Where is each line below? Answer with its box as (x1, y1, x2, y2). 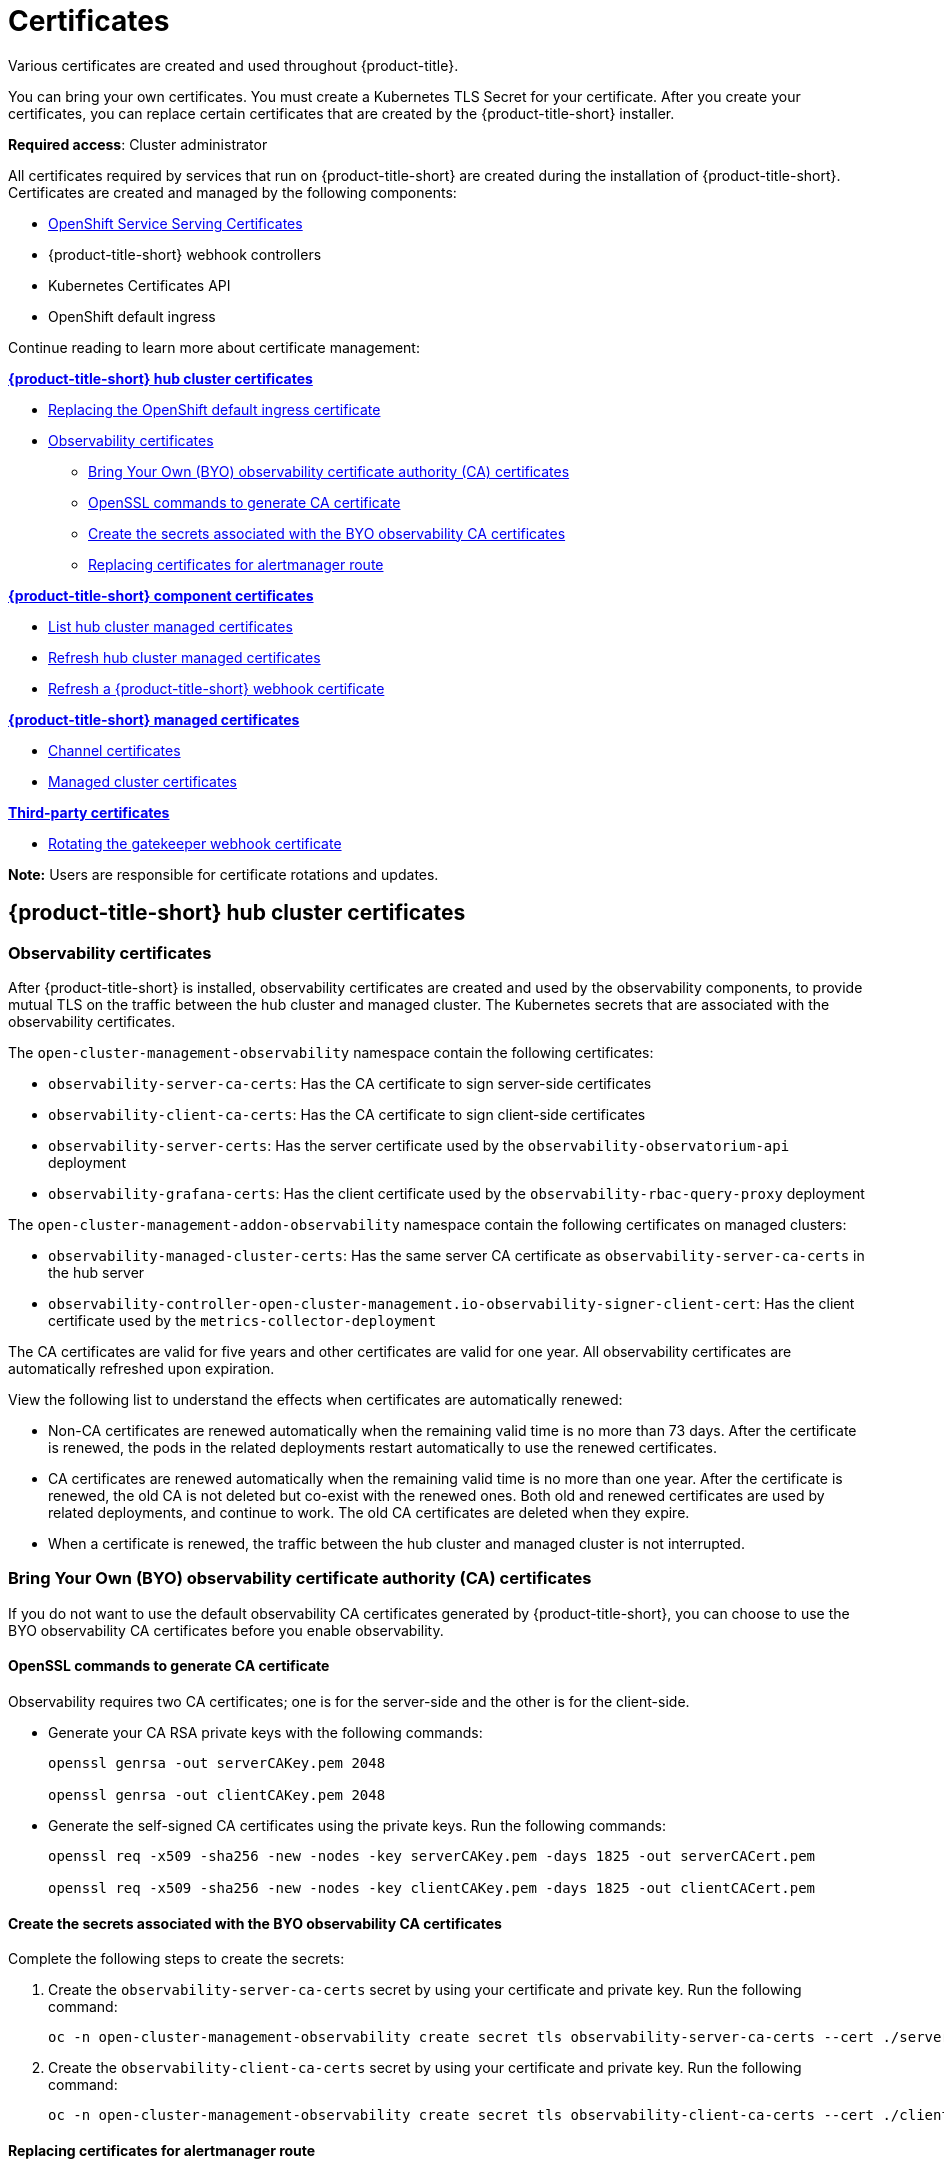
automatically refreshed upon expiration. (8, 1359, 275, 1377)
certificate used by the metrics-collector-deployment (48, 1311, 437, 1329)
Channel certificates (48, 741, 181, 759)
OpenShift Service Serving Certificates (48, 214, 303, 232)
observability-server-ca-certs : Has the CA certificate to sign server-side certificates (48, 1074, 652, 1092)
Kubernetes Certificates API (48, 276, 231, 294)
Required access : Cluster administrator (8, 135, 268, 153)
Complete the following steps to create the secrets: (8, 1950, 345, 1968)
